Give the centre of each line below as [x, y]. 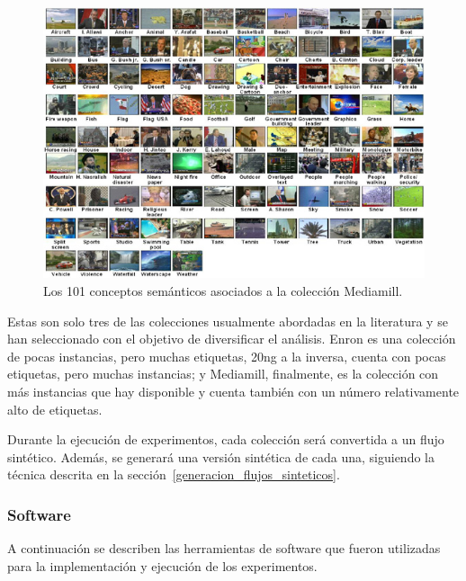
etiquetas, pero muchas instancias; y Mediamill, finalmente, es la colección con [223, 374]
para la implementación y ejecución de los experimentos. [162, 565]
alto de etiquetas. [55, 409]
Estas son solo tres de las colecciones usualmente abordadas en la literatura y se [228, 321]
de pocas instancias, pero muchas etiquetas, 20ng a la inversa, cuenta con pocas [227, 356]
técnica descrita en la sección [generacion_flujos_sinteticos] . [174, 474]
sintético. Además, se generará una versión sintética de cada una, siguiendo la [221, 456]
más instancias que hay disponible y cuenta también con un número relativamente [233, 391]
